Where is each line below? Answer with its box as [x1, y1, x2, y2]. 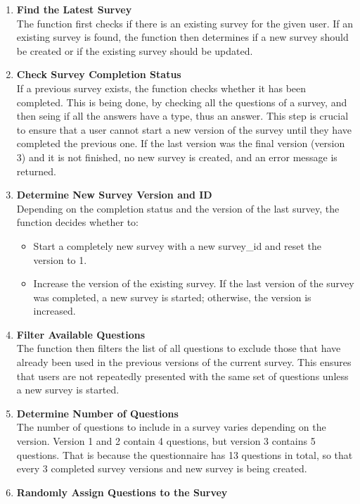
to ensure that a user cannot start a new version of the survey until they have [16, 122, 352, 137]
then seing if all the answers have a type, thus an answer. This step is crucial [16, 108, 349, 123]
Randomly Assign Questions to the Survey [16, 484, 228, 499]
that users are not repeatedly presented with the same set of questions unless [16, 368, 349, 383]
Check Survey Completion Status [16, 67, 181, 82]
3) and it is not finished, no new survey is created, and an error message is [16, 149, 337, 164]
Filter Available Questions [16, 327, 146, 341]
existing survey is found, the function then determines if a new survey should [16, 30, 349, 44]
